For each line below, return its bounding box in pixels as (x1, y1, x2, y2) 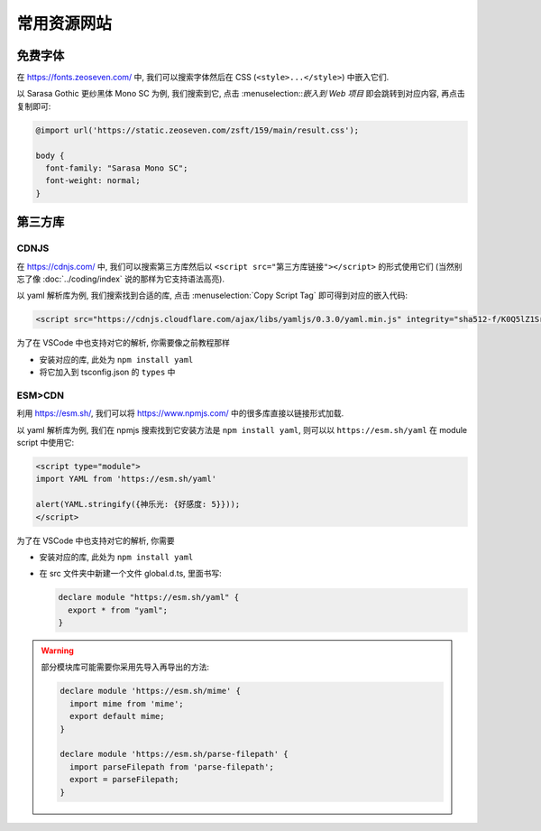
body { (35, 150, 65, 161)
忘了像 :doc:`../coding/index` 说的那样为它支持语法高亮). (16, 273, 225, 284)
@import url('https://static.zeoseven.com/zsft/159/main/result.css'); (35, 125, 360, 135)
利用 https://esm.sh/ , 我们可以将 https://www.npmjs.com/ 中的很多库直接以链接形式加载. (16, 408, 344, 419)
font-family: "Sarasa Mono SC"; (45, 163, 188, 173)
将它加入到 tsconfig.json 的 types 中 (39, 366, 176, 378)
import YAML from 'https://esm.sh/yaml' (35, 474, 216, 485)
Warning (41, 645, 74, 656)
